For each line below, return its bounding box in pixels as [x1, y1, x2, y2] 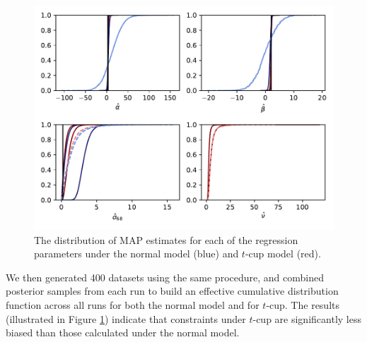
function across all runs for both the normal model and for [6, 297, 260, 312]
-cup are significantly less [252, 311, 361, 326]
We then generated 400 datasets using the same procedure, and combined [6, 269, 324, 284]
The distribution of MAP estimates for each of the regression [34, 232, 298, 247]
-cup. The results [266, 297, 340, 312]
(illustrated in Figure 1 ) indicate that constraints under [6, 311, 246, 326]
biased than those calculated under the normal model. [6, 325, 240, 340]
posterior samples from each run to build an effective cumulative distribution [6, 283, 339, 298]
